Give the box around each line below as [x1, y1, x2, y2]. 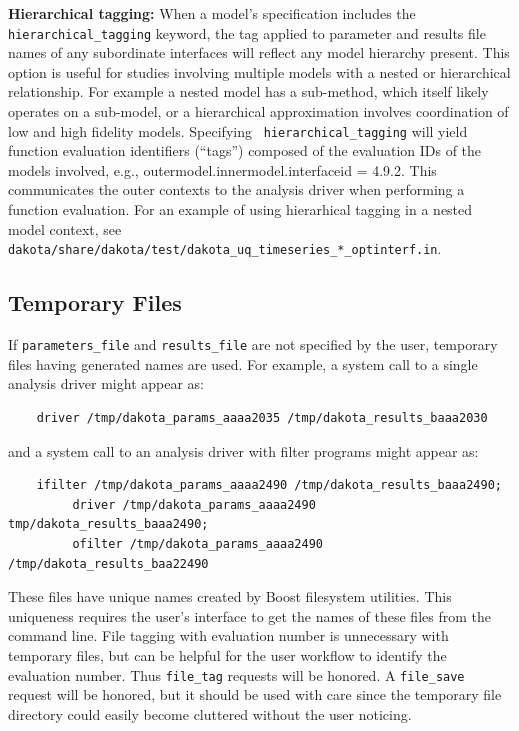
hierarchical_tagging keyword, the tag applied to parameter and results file [8, 22, 486, 43]
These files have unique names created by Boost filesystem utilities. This [8, 586, 452, 607]
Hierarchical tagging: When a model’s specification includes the [8, 3, 416, 23]
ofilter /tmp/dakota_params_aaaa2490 [72, 536, 323, 551]
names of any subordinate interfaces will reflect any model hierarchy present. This [8, 42, 510, 63]
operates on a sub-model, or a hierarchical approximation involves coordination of [8, 101, 509, 122]
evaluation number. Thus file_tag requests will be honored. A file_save [8, 664, 465, 685]
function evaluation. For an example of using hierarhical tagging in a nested [8, 199, 473, 220]
